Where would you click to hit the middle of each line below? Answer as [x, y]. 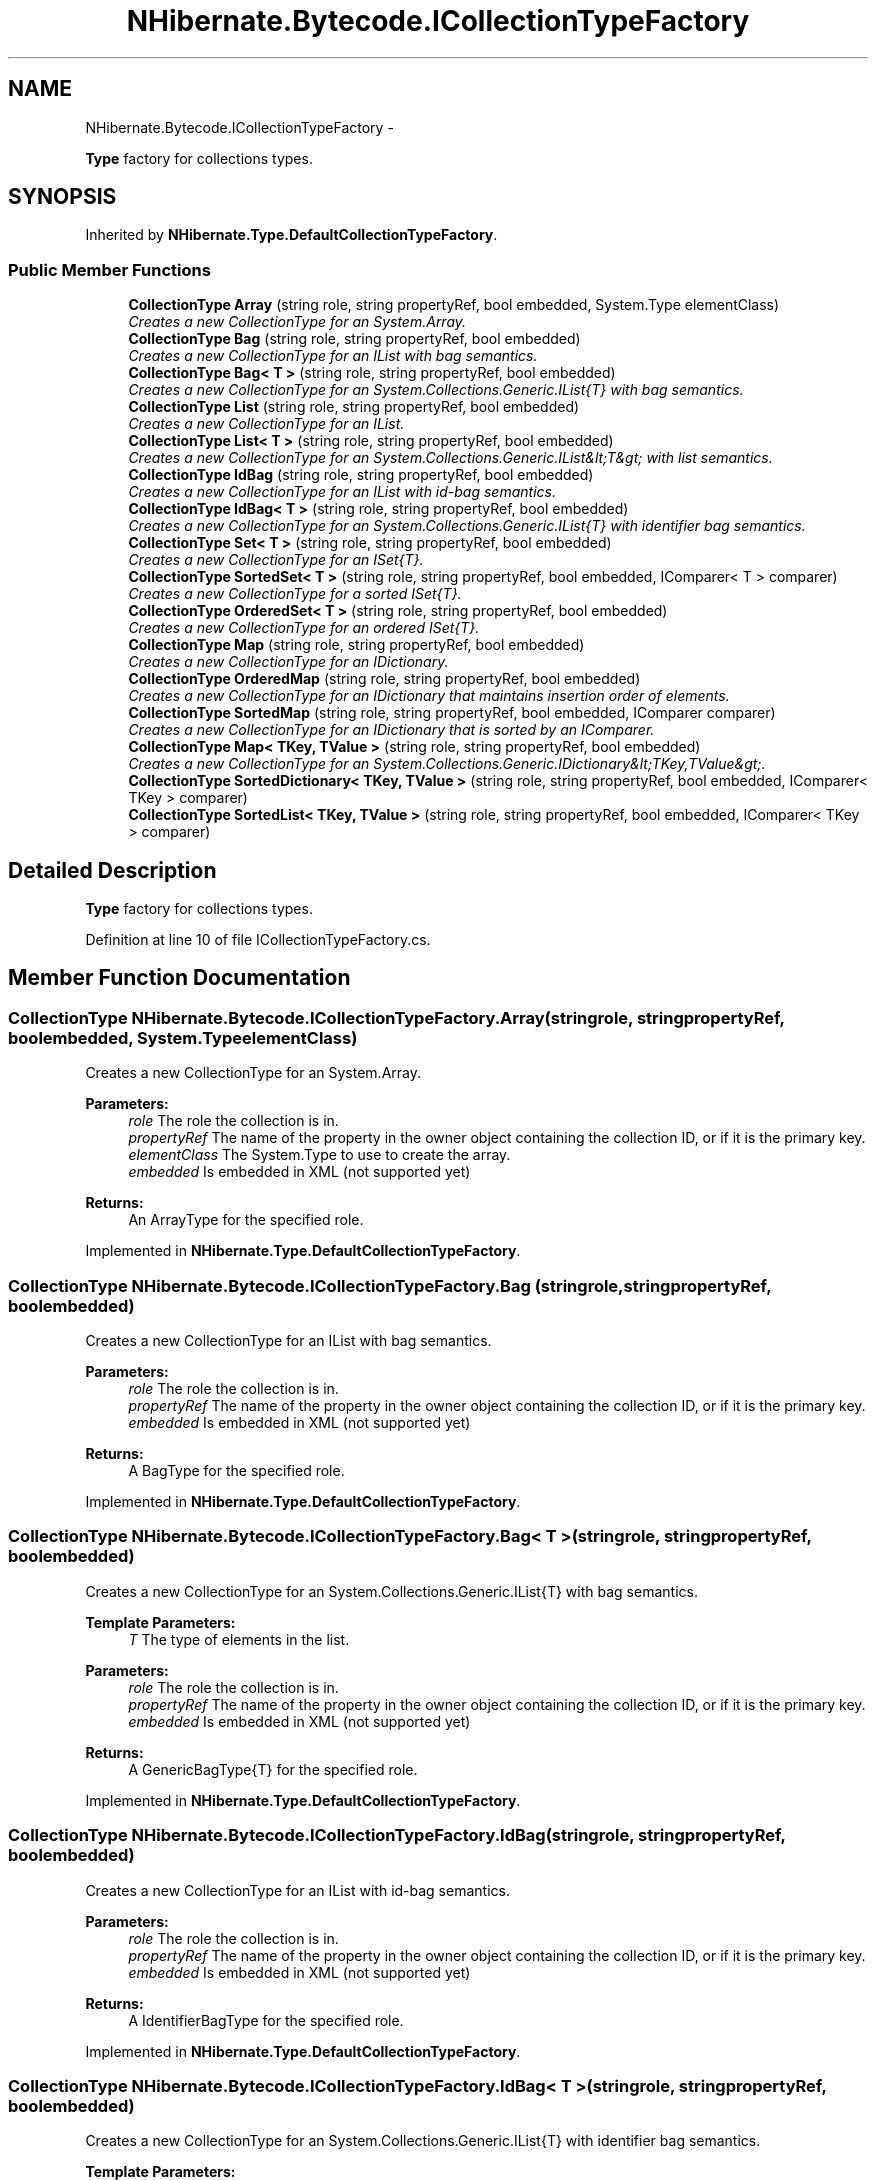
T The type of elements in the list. [239, 1639]
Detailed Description [112, 870]
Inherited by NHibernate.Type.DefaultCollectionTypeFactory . [291, 235]
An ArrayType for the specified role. [246, 1220]
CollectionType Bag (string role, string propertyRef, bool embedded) [354, 339]
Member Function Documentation [179, 978]
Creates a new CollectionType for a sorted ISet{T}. [295, 594]
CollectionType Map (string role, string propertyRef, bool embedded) [356, 645]
